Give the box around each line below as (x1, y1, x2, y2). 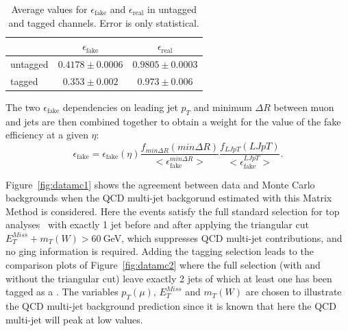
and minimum (193, 99, 252, 114)
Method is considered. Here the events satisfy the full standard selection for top (5, 204, 340, 218)
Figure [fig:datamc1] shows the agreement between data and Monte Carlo (5, 177, 315, 191)
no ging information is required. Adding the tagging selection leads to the (5, 244, 314, 258)
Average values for (11, 2, 88, 16)
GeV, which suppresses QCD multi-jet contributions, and (103, 230, 343, 245)
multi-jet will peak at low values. (5, 312, 143, 326)
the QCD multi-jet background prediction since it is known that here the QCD (5, 299, 336, 313)
